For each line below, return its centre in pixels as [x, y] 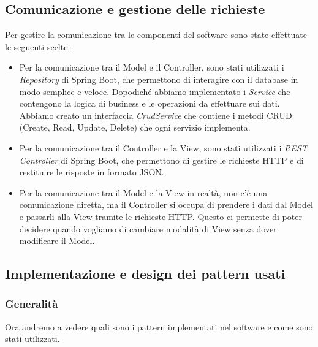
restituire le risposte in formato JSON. [92, 172]
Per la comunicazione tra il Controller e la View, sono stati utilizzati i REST [163, 147]
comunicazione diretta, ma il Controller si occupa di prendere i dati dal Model [166, 204]
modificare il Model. [57, 241]
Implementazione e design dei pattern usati [145, 274]
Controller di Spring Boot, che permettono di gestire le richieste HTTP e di [161, 160]
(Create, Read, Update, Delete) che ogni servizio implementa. [135, 127]
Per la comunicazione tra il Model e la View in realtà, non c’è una [143, 192]
